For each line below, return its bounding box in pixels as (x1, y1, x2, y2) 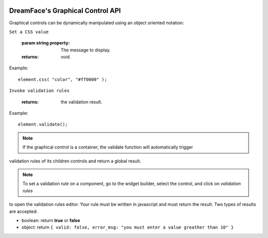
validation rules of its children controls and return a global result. (9, 158, 141, 164)
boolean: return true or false (21, 217, 80, 223)
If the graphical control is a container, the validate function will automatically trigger (22, 144, 193, 150)
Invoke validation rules (9, 88, 69, 94)
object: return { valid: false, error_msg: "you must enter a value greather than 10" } (21, 224, 234, 230)
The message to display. (61, 47, 111, 53)
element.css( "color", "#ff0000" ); (18, 77, 107, 82)
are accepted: (9, 208, 38, 214)
